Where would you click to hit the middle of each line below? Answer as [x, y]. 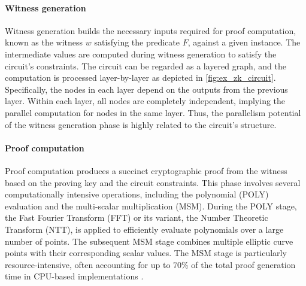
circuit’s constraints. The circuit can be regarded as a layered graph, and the [146, 66]
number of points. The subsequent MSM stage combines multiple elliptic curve [149, 241]
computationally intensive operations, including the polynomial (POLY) [137, 194]
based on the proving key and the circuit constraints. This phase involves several [153, 182]
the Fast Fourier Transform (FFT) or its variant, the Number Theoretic [137, 217]
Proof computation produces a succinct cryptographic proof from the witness [146, 170]
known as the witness [44, 42]
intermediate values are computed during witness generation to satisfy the [141, 54]
